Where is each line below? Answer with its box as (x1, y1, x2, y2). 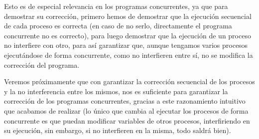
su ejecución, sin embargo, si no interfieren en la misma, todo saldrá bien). (4, 125, 231, 136)
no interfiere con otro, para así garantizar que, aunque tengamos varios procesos (4, 40, 248, 50)
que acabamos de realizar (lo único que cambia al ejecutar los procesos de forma (4, 105, 249, 116)
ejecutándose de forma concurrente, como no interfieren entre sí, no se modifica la (4, 49, 253, 60)
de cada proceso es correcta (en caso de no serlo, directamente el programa (4, 20, 232, 31)
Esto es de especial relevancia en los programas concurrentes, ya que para (4, 1, 228, 11)
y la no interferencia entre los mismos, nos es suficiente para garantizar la (4, 86, 228, 96)
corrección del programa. (4, 59, 80, 70)
